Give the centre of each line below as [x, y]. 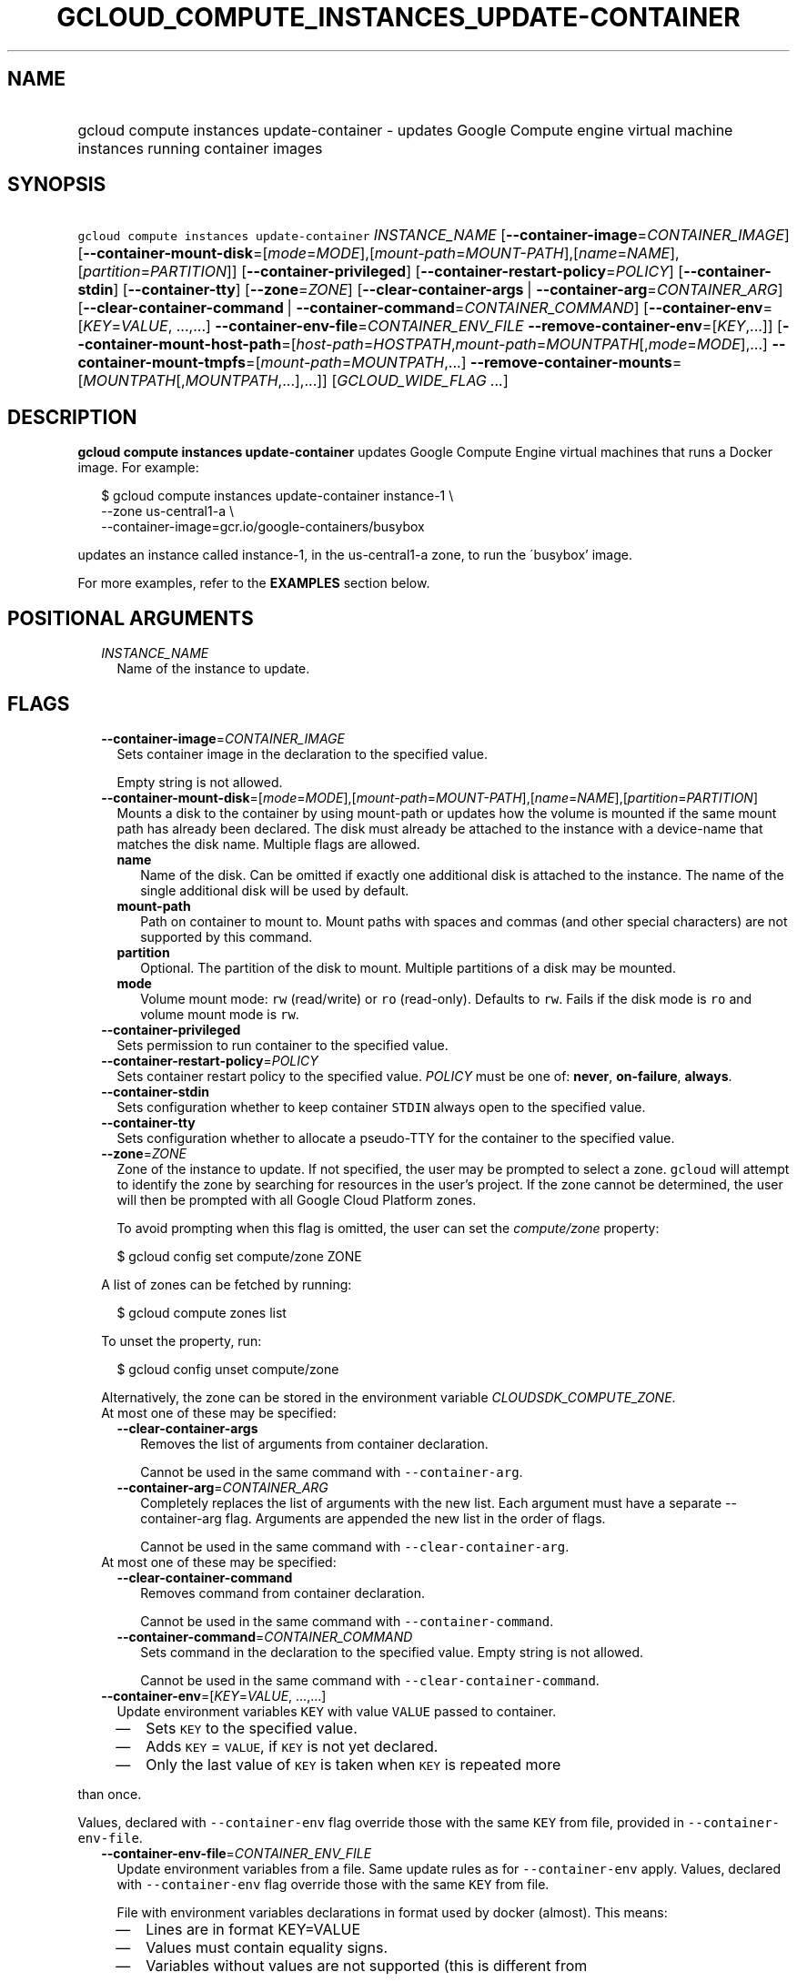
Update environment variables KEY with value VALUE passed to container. [337, 1711]
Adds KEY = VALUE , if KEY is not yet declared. [292, 1746]
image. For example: [138, 468]
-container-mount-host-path [180, 344]
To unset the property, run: [182, 1340]
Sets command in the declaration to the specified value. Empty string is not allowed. [392, 1652]
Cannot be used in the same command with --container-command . [347, 1621]
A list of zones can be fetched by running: [227, 1284]
